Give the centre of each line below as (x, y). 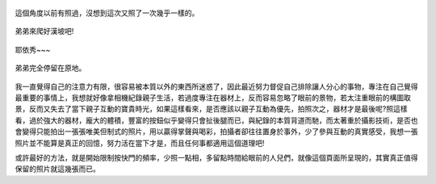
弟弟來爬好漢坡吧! (44, 31)
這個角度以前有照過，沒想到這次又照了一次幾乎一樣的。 (107, 13)
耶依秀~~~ (33, 49)
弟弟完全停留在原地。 (50, 68)
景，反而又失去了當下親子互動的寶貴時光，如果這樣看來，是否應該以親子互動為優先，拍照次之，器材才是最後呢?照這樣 (211, 109)
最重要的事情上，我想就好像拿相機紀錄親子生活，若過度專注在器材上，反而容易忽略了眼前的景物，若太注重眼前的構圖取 (213, 98)
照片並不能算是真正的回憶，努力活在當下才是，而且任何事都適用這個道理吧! (140, 143)
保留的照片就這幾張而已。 (57, 169)
